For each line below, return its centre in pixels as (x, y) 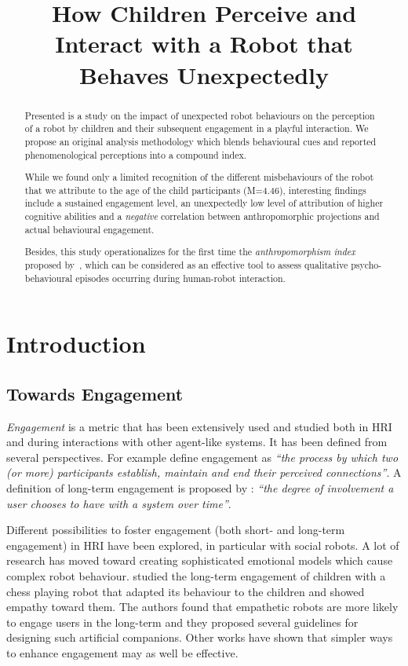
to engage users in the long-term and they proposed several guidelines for (182, 622)
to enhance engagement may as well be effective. (122, 652)
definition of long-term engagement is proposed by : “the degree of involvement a (200, 487)
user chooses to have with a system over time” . (119, 503)
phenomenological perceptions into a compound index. (135, 154)
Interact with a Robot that (204, 44)
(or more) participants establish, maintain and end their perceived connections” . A (204, 472)
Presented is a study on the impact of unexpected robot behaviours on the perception (200, 115)
